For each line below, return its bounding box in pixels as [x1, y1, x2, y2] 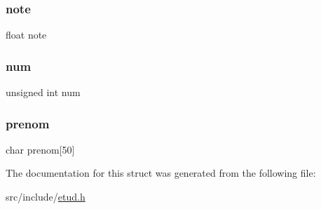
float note [6, 27, 47, 42]
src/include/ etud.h [6, 189, 86, 204]
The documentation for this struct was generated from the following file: [6, 166, 316, 180]
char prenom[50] [6, 142, 75, 156]
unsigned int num [6, 85, 81, 100]
